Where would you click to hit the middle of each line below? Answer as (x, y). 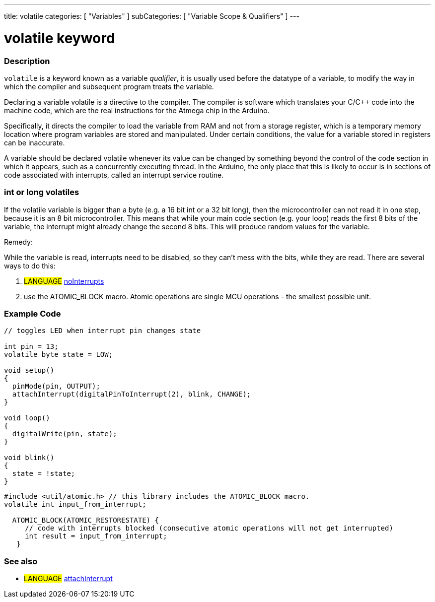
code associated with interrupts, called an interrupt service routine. (114, 175)
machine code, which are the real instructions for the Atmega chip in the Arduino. (137, 110)
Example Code (33, 314)
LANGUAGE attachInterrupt (68, 579)
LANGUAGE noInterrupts (64, 281)
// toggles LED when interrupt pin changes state (103, 331)
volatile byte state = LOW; (59, 355)
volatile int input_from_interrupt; (75, 504)
